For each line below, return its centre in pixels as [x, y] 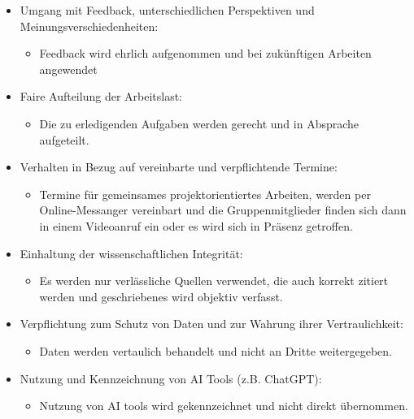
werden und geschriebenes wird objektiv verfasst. [161, 296]
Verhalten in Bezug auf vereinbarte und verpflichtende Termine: [179, 167]
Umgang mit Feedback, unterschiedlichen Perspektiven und [167, 10]
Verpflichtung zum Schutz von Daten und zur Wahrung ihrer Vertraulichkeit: [211, 324]
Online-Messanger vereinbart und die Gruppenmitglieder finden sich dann [223, 210]
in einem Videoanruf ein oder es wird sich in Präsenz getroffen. [196, 225]
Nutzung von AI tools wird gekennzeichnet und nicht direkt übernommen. [224, 406]
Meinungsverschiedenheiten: [89, 26]
